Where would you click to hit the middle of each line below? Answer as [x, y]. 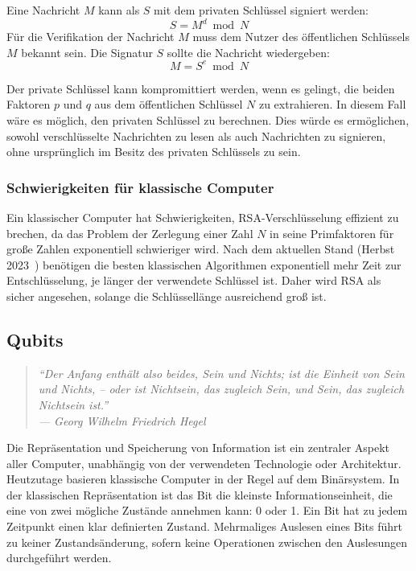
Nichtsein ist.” [73, 404]
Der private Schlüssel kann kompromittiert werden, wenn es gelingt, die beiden [201, 88]
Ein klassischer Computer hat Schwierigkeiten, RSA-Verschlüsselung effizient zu [203, 217]
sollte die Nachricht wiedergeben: [248, 52]
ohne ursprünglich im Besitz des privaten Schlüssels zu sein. [154, 152]
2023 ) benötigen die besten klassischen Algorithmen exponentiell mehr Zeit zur [204, 264]
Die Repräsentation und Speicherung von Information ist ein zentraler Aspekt [198, 448]
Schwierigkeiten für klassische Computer [140, 187]
